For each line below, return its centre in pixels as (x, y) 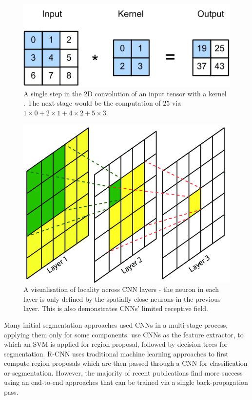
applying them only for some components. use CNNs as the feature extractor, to (124, 334)
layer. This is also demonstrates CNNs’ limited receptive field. (116, 308)
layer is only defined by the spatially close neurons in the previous (122, 299)
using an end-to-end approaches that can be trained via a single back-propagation (126, 382)
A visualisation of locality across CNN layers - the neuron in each (121, 289)
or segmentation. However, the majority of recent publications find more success (123, 372)
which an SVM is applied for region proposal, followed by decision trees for (116, 344)
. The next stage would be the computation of (92, 103)
